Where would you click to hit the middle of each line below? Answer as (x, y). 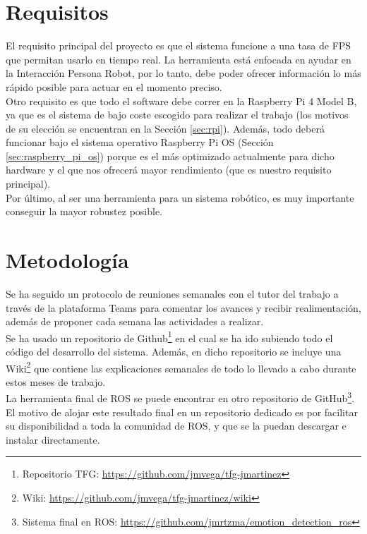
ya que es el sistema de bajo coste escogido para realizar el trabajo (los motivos (177, 115)
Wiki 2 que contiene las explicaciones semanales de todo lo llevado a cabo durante (181, 367)
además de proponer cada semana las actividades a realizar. (135, 321)
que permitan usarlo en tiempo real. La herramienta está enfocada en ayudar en (179, 59)
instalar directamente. (53, 439)
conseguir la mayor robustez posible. (84, 211)
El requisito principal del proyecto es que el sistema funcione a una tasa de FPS (179, 45)
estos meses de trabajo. (56, 381)
